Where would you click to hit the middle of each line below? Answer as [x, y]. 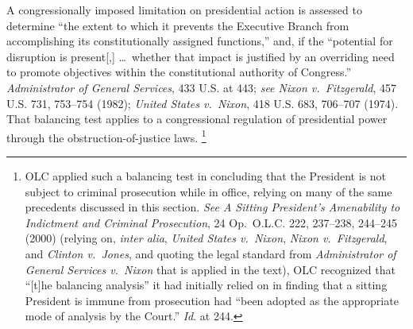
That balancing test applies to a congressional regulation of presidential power [197, 119]
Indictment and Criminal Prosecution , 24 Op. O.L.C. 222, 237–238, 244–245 [211, 222]
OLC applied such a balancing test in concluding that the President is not [205, 176]
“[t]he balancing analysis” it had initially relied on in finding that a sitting [206, 285]
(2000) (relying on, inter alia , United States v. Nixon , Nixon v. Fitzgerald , [206, 238]
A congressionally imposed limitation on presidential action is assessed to [184, 10]
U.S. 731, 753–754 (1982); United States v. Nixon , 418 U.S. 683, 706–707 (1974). [203, 103]
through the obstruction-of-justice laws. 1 [106, 136]
